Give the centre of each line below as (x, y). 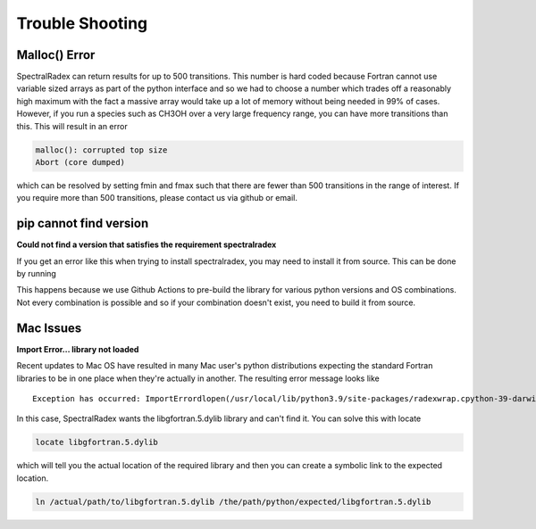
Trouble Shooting (82, 23)
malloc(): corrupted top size (101, 150)
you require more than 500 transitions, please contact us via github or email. (157, 198)
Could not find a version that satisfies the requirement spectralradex (147, 244)
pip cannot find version (83, 223)
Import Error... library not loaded (78, 349)
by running (37, 274)
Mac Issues (49, 328)
